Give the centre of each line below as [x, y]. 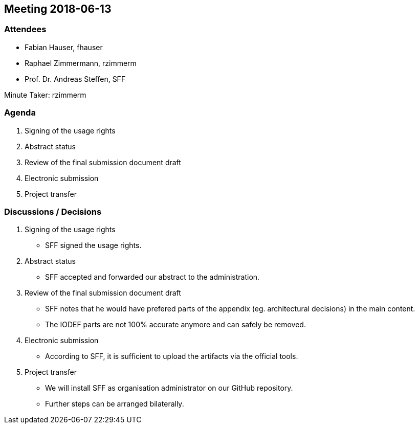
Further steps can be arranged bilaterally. [115, 404]
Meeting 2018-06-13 [58, 9]
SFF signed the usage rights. [93, 245]
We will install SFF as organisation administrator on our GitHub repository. [169, 388]
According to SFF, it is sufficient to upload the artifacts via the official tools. [172, 356]
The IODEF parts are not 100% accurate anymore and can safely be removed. [175, 325]
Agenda [20, 113]
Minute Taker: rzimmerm [45, 95]
